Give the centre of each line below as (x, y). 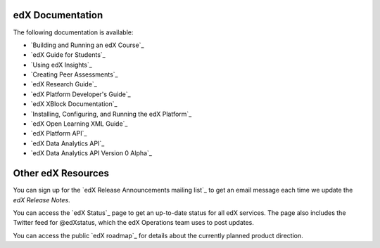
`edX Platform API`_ (59, 133)
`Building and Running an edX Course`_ (87, 45)
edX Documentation (58, 15)
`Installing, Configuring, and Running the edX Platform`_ (111, 114)
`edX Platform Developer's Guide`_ (81, 94)
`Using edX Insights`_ (62, 65)
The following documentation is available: (73, 32)
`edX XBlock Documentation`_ (74, 104)
